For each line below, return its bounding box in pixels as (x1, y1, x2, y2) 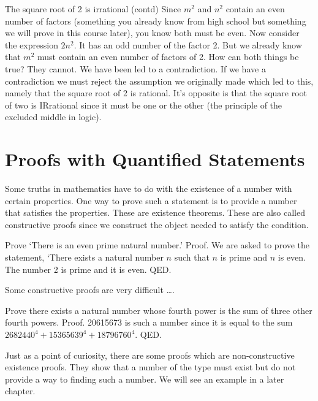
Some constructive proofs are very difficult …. (5, 283, 175, 296)
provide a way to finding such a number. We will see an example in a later (5, 372, 284, 385)
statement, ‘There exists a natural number (5, 251, 164, 264)
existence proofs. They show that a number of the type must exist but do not (5, 361, 296, 373)
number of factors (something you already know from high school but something (5, 14, 306, 27)
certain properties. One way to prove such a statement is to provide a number (5, 194, 297, 207)
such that (174, 251, 210, 264)
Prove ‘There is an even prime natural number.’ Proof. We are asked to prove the (5, 239, 310, 251)
